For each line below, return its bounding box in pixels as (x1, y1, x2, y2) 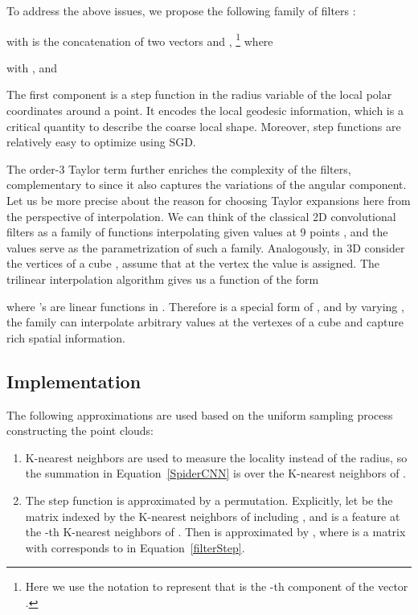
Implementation (6, 368, 141, 393)
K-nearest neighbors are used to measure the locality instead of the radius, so (25, 449, 408, 465)
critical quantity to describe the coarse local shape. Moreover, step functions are (6, 117, 401, 134)
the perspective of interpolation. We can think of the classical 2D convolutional (6, 207, 396, 224)
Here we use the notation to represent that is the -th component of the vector (25, 578, 408, 595)
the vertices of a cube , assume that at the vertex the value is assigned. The (6, 255, 380, 272)
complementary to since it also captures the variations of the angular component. (6, 176, 407, 193)
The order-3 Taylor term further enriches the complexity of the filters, (6, 160, 351, 177)
